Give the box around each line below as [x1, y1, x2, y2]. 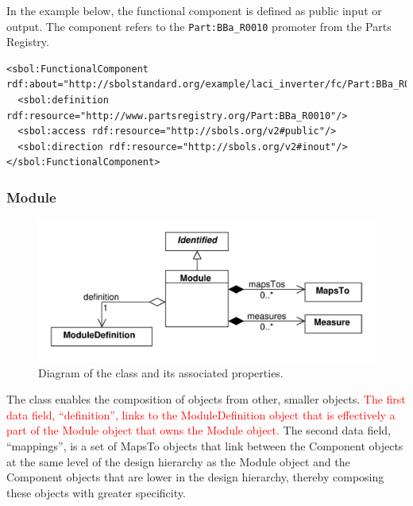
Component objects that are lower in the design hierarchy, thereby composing [6, 469, 384, 485]
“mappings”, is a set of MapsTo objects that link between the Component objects [6, 438, 403, 454]
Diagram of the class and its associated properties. [38, 364, 284, 380]
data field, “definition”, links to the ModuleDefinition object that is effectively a [6, 406, 396, 423]
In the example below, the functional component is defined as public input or [6, 2, 382, 18]
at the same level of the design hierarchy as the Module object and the [6, 453, 350, 469]
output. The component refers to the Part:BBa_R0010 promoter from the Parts [6, 17, 392, 34]
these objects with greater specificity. [6, 484, 186, 500]
